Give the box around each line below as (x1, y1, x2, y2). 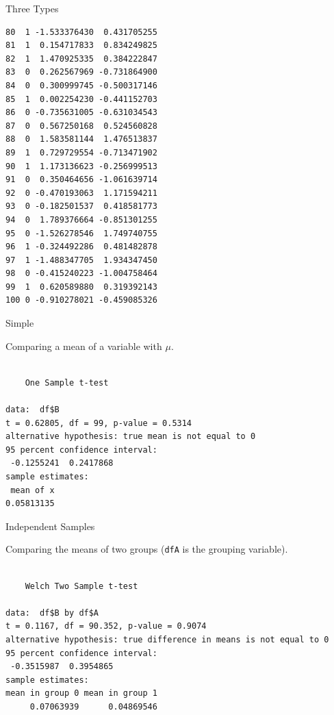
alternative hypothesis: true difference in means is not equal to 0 (5, 635, 329, 644)
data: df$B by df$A (5, 607, 99, 618)
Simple (5, 316, 34, 330)
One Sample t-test (25, 377, 109, 388)
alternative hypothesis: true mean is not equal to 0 (5, 431, 256, 442)
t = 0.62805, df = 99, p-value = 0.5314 (5, 418, 192, 428)
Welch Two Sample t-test (25, 581, 138, 591)
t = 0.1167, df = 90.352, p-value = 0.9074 (5, 621, 207, 631)
